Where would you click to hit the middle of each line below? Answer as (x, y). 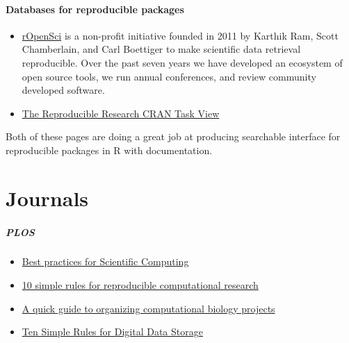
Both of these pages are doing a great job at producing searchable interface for (173, 136)
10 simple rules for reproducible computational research (140, 285)
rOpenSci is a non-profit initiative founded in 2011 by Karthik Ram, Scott (180, 35)
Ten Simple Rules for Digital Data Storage (112, 332)
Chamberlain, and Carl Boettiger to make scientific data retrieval (161, 49)
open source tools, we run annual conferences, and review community (169, 76)
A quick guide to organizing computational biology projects (148, 308)
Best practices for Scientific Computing (105, 261)
